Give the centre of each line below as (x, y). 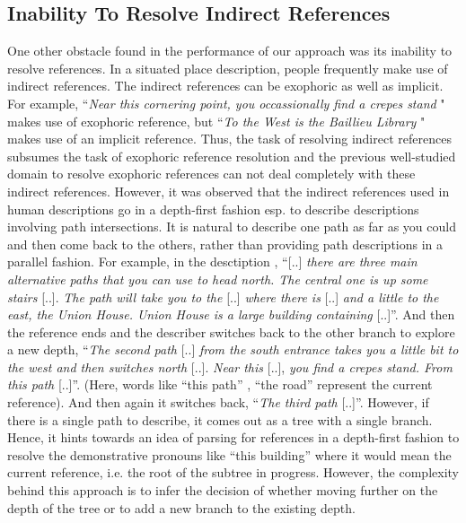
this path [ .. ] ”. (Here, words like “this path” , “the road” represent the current (220, 384)
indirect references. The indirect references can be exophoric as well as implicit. (225, 86)
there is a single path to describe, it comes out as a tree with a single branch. (220, 419)
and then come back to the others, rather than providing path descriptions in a (225, 244)
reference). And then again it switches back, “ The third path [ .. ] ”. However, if (218, 402)
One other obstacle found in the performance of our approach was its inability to (230, 51)
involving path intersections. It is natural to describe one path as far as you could (232, 227)
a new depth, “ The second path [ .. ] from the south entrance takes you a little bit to (233, 349)
